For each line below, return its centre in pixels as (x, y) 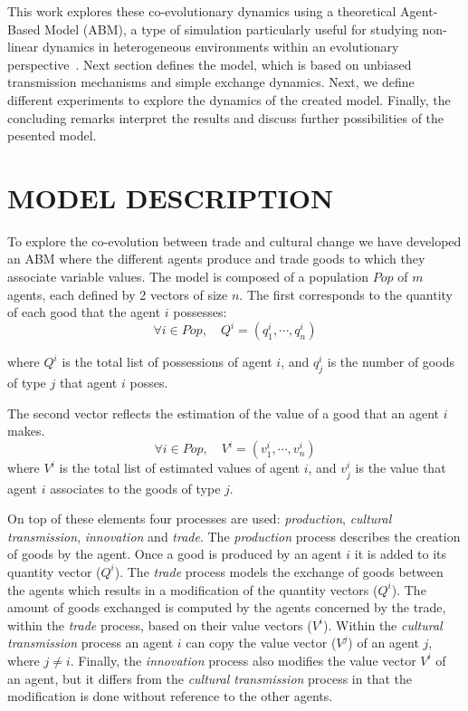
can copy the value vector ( (261, 643)
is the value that (401, 468)
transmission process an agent (91, 643)
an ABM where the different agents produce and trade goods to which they (216, 259)
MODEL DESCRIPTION (171, 197)
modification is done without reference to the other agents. (170, 696)
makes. (26, 431)
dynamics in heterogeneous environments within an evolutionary (220, 47)
